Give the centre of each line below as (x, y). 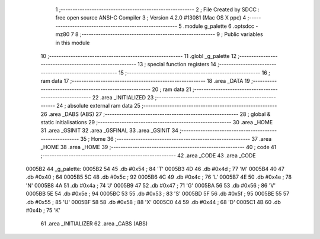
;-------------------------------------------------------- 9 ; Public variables (171, 34)
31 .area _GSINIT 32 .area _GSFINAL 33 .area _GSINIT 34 (110, 131)
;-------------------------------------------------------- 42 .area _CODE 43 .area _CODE (148, 155)
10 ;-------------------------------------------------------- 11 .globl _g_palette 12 (139, 56)
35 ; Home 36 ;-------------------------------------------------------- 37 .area (176, 138)
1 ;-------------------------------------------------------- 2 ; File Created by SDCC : (158, 9)
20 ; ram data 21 (172, 89)
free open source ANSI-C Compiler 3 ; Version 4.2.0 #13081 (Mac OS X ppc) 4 (151, 18)
